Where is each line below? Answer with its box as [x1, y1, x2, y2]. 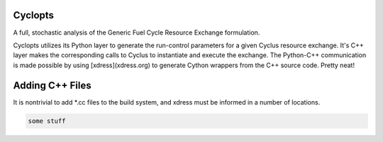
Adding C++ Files [13, 79, 91, 91]
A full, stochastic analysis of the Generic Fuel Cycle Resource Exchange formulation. [13, 28, 260, 37]
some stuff [28, 117, 66, 125]
